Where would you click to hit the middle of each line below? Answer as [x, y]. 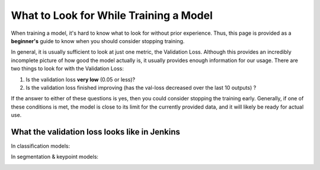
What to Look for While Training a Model [112, 15]
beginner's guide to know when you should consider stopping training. [98, 41]
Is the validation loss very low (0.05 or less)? [81, 79]
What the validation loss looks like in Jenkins [96, 132]
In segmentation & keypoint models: [55, 157]
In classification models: [41, 146]
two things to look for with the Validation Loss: [68, 68]
